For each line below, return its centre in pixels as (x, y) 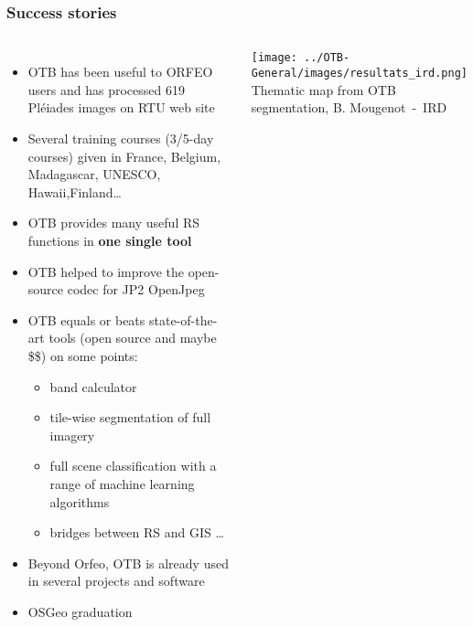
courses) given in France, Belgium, (124, 156)
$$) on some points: (83, 355)
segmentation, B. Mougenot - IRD (349, 107)
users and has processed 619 (106, 89)
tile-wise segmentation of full (130, 417)
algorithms (80, 501)
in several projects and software (116, 581)
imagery (72, 435)
